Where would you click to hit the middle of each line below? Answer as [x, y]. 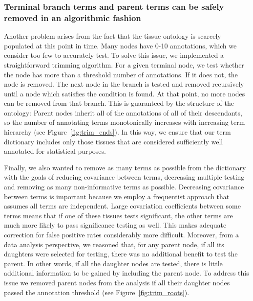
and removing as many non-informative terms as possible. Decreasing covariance [124, 187]
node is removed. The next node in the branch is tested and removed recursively [124, 84]
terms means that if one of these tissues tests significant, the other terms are [118, 215]
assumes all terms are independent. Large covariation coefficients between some [122, 206]
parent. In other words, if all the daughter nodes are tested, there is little [113, 263]
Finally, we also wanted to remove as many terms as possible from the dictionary [125, 167]
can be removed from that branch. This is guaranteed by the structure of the [119, 103]
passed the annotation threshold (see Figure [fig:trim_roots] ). [97, 292]
